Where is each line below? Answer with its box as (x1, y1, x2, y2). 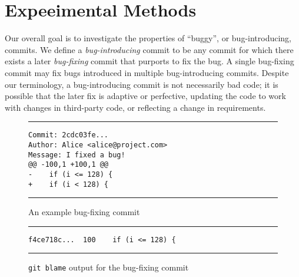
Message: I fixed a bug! (28, 150, 125, 159)
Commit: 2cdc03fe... (28, 131, 109, 140)
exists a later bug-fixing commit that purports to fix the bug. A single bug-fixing (5, 55, 294, 67)
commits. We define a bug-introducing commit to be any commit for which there (5, 43, 294, 55)
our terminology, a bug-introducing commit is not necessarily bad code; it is (5, 78, 278, 90)
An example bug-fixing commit (28, 206, 140, 218)
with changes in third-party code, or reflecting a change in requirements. (5, 101, 266, 113)
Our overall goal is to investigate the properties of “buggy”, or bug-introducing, (5, 32, 292, 44)
